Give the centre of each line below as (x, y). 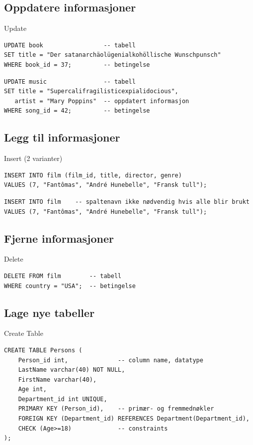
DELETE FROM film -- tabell (63, 276)
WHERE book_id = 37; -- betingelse (77, 65)
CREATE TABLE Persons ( (43, 350)
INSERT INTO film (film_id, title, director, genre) (93, 175)
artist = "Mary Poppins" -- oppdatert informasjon (102, 101)
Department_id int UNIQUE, (63, 399)
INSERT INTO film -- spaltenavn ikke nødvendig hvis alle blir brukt (127, 202)
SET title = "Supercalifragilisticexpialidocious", (91, 91)
